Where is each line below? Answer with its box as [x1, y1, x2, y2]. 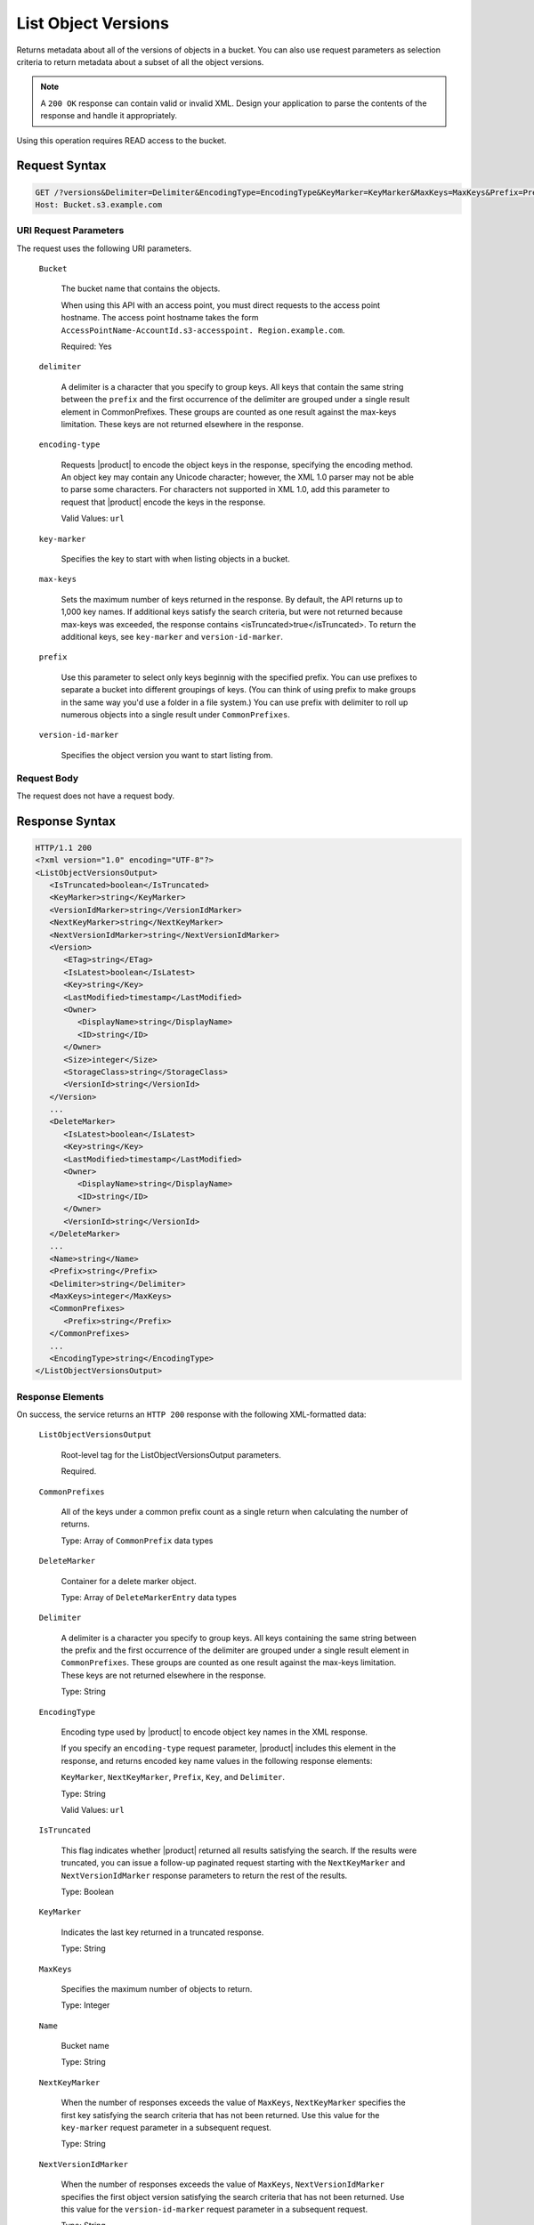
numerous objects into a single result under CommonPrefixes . [61, 708, 291, 720]
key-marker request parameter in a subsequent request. [61, 2123, 271, 2133]
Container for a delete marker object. [61, 1575, 197, 1586]
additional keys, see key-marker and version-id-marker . [61, 632, 284, 642]
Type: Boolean [61, 1886, 115, 1897]
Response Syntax [16, 813, 116, 829]
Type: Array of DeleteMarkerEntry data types [61, 1591, 238, 1602]
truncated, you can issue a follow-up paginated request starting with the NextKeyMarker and [61, 1857, 405, 1868]
